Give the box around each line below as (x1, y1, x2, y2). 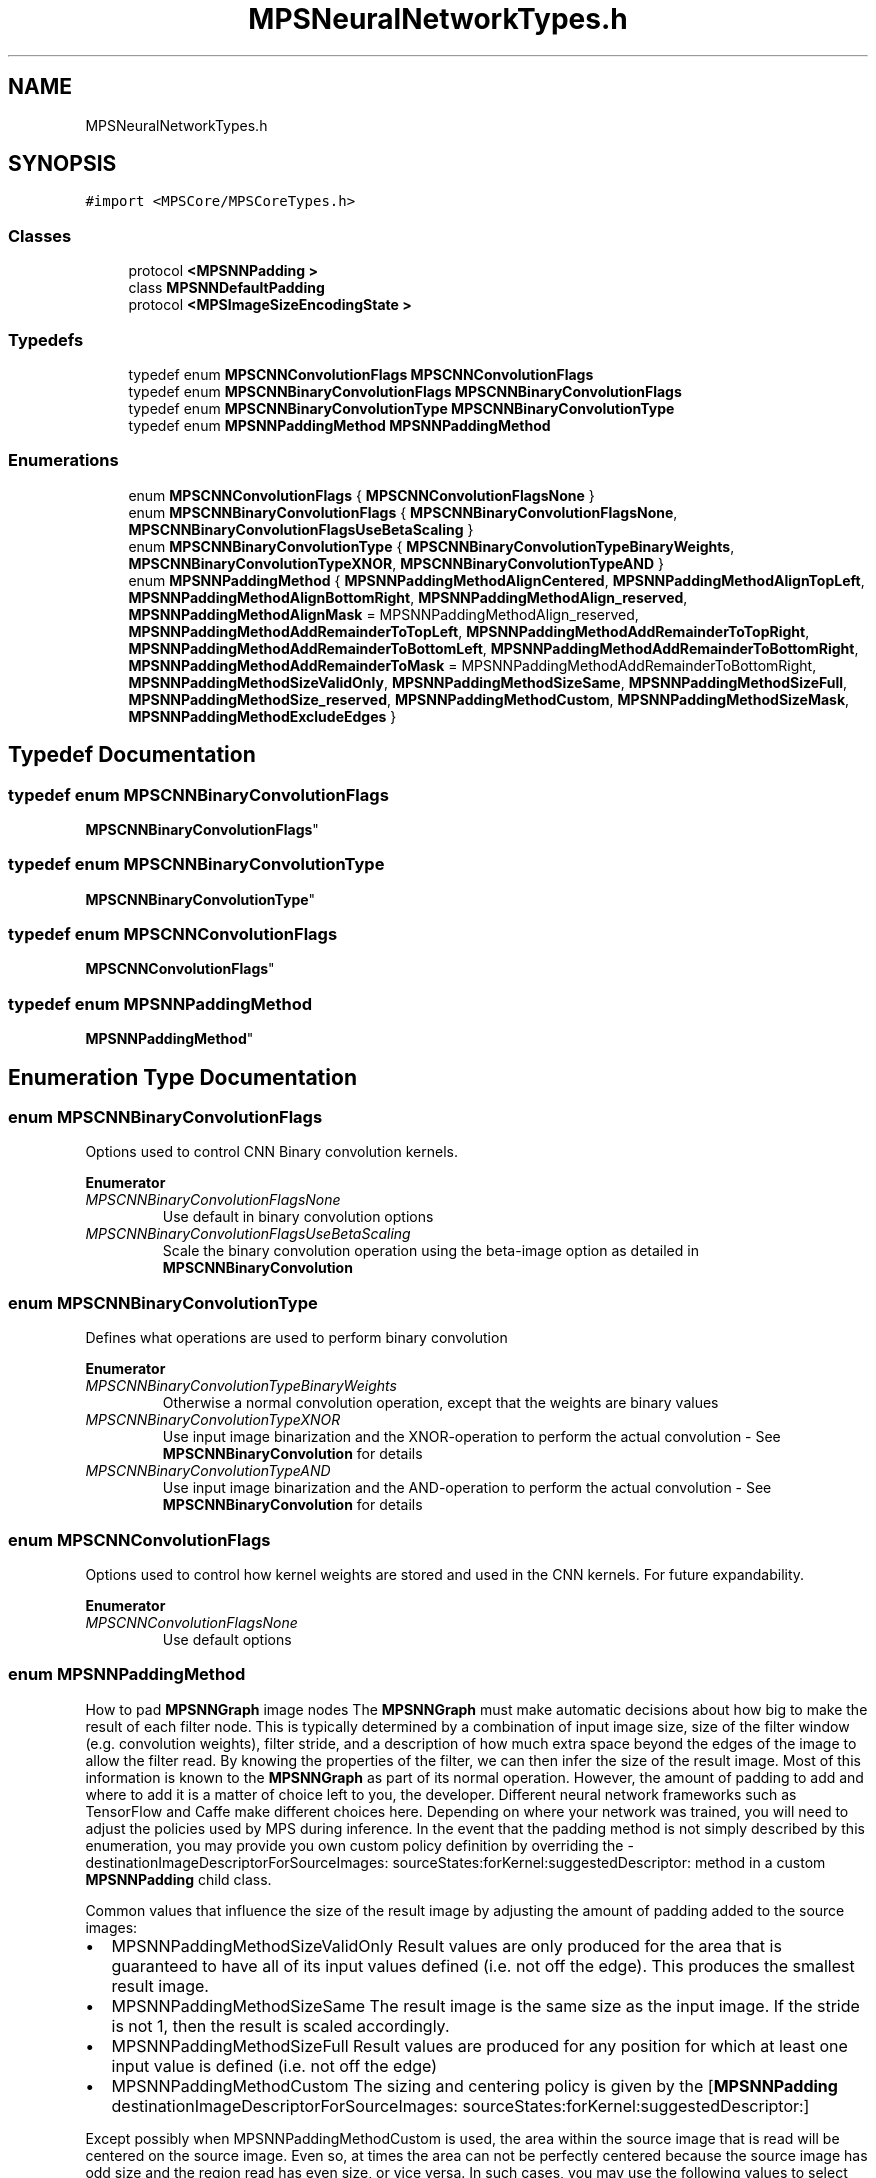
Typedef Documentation (8, 742, 256, 768)
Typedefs (8, 329, 84, 350)
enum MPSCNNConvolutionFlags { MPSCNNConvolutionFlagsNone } (128, 486, 595, 504)
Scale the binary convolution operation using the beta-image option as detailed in (162, 1242, 699, 1260)
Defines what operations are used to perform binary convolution (85, 1329, 508, 1347)
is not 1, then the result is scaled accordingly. (111, 2015, 450, 2036)
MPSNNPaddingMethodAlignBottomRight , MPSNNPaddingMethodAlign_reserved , (128, 588, 688, 606)
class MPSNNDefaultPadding (128, 279, 325, 297)
